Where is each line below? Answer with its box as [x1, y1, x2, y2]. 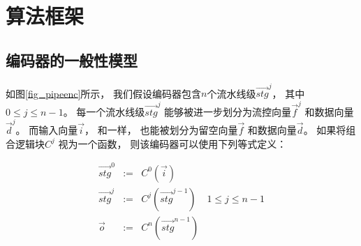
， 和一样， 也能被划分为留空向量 [84, 122, 238, 137]
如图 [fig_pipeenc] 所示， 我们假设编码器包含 [6, 86, 202, 100]
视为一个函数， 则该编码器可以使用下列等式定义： [58, 136, 287, 151]
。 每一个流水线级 [63, 104, 145, 118]
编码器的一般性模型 [6, 49, 138, 70]
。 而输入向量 [15, 122, 78, 137]
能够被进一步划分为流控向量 [164, 104, 292, 118]
